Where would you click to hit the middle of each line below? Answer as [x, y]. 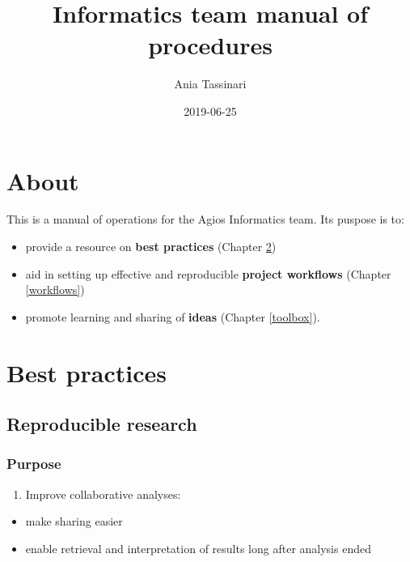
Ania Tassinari [210, 84]
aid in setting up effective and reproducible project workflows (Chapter [208, 273]
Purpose [34, 464]
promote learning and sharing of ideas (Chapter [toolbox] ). [173, 316]
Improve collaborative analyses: [103, 494]
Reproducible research [102, 424]
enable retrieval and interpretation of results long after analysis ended [198, 548]
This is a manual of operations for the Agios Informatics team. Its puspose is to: [205, 219]
